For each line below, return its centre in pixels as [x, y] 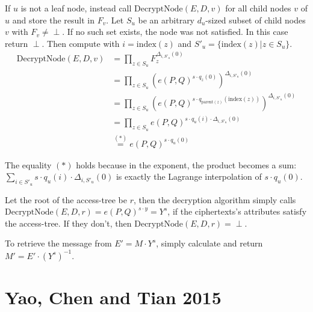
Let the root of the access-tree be [66, 199]
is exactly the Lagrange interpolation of [189, 176]
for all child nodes [258, 8]
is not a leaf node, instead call [76, 8]
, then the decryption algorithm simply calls [215, 199]
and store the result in [54, 20]
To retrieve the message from [58, 243]
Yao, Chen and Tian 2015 [113, 297]
